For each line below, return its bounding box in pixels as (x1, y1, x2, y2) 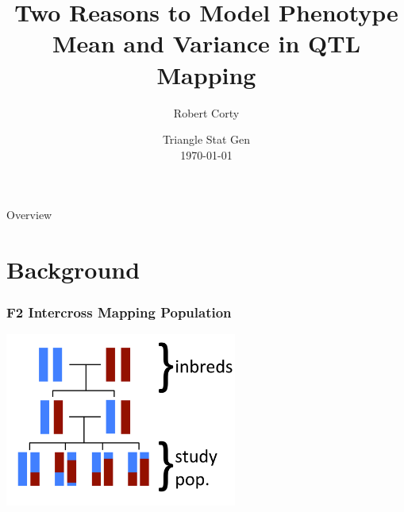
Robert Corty (173, 104, 240, 121)
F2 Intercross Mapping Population (6, 302, 232, 322)
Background (6, 253, 140, 286)
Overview (6, 206, 52, 223)
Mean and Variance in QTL (52, 27, 361, 60)
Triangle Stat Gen (162, 131, 251, 148)
